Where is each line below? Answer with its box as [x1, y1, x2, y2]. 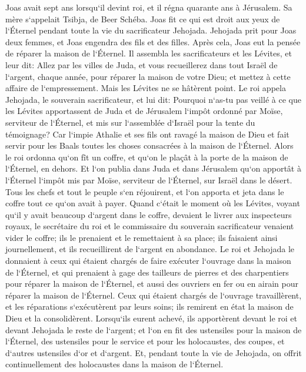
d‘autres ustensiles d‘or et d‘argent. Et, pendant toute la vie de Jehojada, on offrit [5, 346, 302, 358]
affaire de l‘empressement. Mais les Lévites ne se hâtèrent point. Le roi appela [5, 82, 286, 94]
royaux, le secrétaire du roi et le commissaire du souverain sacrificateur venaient [5, 220, 294, 232]
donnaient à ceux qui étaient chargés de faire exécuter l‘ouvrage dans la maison [5, 254, 291, 267]
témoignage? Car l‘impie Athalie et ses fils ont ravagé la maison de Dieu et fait [5, 128, 290, 140]
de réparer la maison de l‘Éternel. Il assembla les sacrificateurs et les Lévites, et [5, 47, 292, 59]
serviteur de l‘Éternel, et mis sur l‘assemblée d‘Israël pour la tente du [5, 116, 255, 128]
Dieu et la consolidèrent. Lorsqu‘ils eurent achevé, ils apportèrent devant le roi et [5, 312, 297, 324]
